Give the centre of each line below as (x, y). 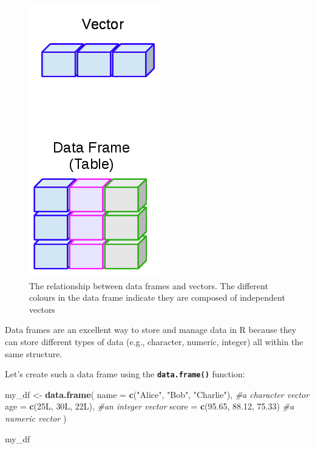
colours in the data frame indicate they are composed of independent (157, 297)
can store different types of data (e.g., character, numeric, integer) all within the (154, 341)
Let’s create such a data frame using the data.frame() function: (125, 374)
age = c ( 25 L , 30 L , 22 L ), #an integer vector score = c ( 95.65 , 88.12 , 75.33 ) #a (150, 406)
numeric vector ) (36, 418)
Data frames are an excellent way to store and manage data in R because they (151, 330)
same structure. (34, 353)
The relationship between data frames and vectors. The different (149, 285)
